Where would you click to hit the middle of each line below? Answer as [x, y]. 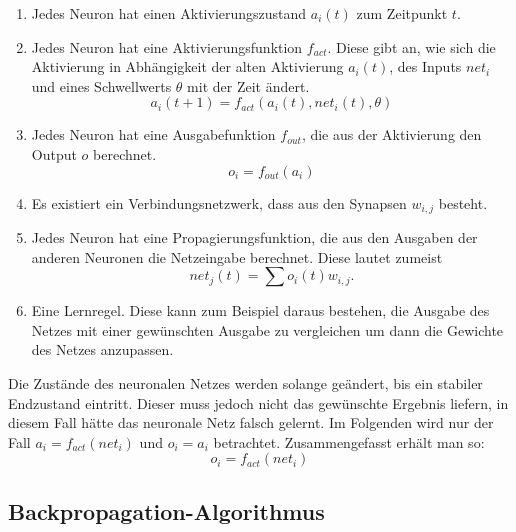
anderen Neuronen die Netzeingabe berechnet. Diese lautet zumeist [237, 256]
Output [54, 153]
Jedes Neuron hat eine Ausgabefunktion [153, 134]
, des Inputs [425, 66]
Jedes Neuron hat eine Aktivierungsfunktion [167, 46]
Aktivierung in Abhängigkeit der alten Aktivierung [187, 66]
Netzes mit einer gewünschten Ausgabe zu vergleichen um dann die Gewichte [267, 329]
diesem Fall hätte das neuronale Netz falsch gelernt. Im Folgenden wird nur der [251, 422]
